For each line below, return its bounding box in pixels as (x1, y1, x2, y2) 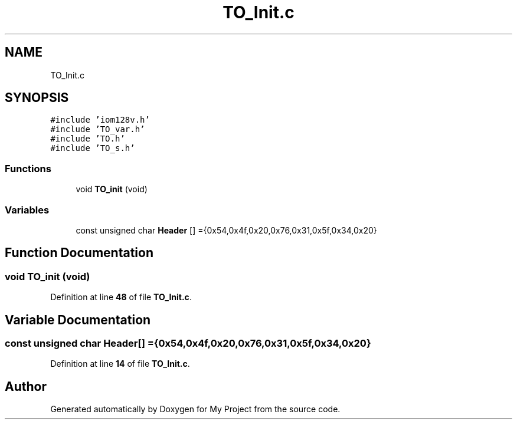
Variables (5, 203, 50, 216)
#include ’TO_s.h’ (50, 143, 135, 153)
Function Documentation (5, 245, 153, 261)
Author (5, 379, 47, 394)
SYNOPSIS (5, 90, 69, 106)
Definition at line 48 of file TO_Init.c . (50, 292, 192, 303)
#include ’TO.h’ (50, 134, 125, 144)
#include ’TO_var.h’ (50, 124, 145, 134)
